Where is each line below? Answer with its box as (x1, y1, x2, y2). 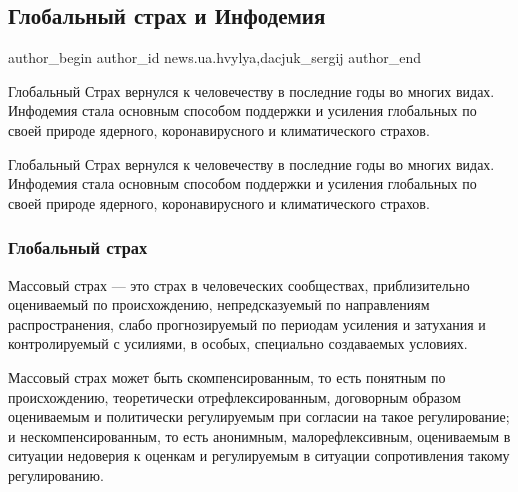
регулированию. (8, 464, 104, 485)
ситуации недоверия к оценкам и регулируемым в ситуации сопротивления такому (8, 445, 510, 466)
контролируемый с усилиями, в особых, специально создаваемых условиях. (8, 333, 468, 354)
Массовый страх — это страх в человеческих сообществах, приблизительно (8, 274, 470, 295)
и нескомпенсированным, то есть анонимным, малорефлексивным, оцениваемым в (8, 425, 511, 446)
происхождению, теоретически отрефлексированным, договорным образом (8, 386, 461, 407)
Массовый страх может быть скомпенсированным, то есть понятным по (8, 366, 446, 387)
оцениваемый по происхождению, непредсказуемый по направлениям (8, 294, 430, 315)
